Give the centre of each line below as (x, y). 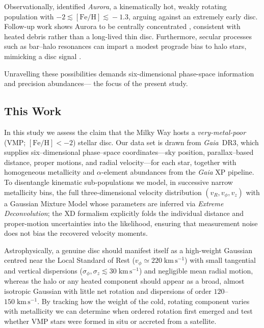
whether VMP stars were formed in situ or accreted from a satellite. (110, 321)
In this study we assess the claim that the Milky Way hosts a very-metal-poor (125, 132)
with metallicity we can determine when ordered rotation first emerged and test (128, 311)
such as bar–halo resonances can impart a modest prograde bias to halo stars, (125, 46)
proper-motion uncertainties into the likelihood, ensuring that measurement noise (131, 223)
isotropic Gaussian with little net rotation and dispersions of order (108, 291)
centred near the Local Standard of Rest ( (70, 260)
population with (29, 16)
